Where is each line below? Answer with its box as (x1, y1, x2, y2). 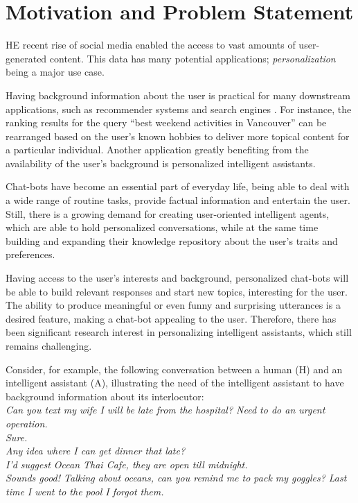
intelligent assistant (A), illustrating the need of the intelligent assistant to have (6, 375, 344, 390)
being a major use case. (6, 65, 105, 79)
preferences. (6, 247, 55, 262)
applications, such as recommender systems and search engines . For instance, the (6, 101, 352, 116)
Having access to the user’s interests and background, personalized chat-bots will (6, 271, 349, 285)
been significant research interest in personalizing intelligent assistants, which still (6, 325, 352, 339)
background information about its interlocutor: (6, 389, 204, 403)
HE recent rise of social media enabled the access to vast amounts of (6, 37, 296, 52)
